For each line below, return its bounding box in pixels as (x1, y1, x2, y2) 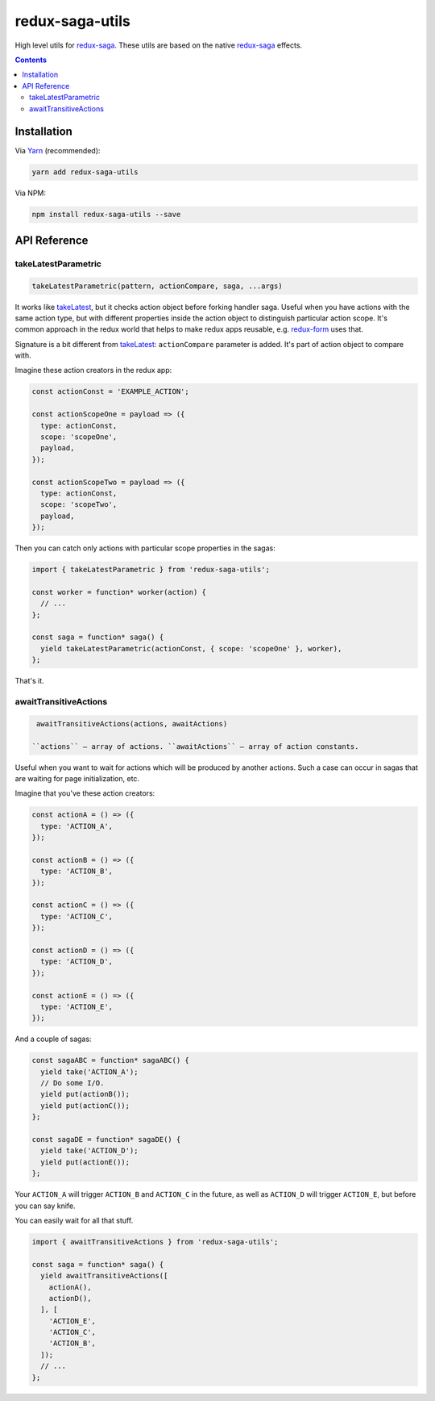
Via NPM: (14, 188, 47, 198)
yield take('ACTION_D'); (40, 1146, 139, 1156)
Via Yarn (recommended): (14, 146, 101, 156)
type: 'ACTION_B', (40, 867, 113, 876)
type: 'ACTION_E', (40, 1002, 113, 1011)
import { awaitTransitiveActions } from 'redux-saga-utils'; (31, 1237, 279, 1246)
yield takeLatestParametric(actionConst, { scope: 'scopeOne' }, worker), (40, 644, 342, 653)
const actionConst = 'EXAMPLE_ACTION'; (31, 387, 189, 396)
